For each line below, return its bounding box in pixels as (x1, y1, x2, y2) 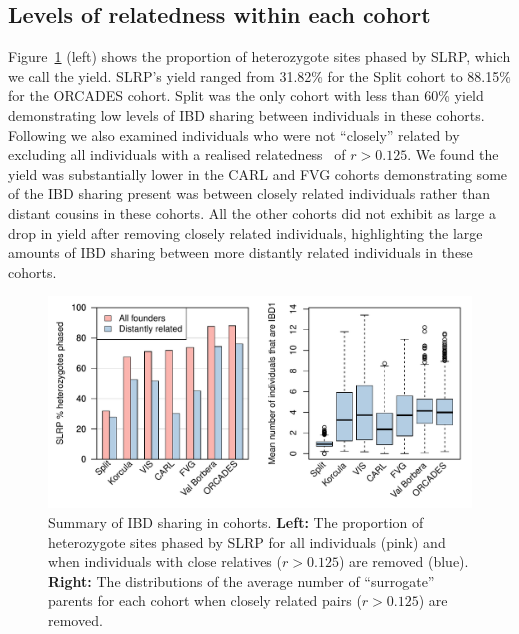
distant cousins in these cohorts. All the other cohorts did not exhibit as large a (8, 202, 496, 223)
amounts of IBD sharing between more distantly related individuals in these (8, 242, 473, 263)
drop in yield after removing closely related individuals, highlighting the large (8, 222, 483, 243)
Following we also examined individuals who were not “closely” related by (8, 124, 460, 145)
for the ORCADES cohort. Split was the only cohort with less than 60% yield (8, 85, 484, 106)
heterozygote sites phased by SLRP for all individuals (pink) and (48, 531, 446, 552)
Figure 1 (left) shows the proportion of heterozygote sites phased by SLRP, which (8, 46, 511, 67)
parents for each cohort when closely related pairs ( (48, 590, 362, 611)
